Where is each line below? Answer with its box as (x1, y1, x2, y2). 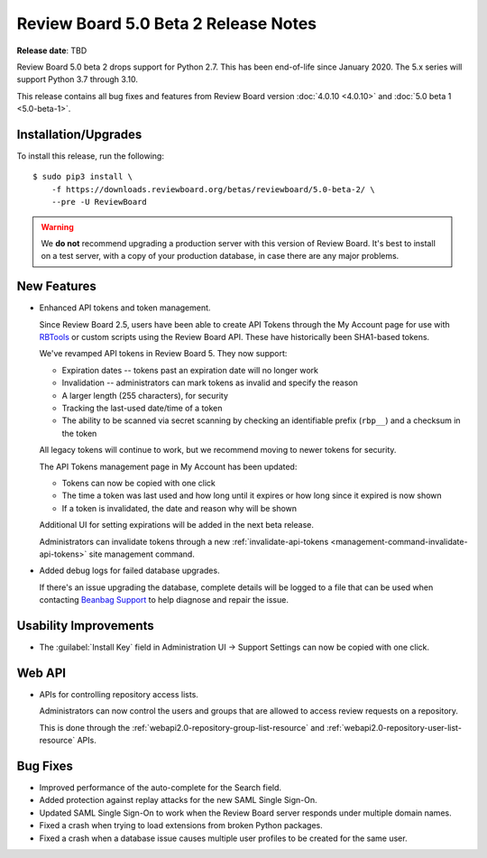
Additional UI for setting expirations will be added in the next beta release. (39, 520, 315, 530)
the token (61, 428, 97, 438)
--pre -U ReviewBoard (51, 197, 148, 208)
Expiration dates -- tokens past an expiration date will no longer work (61, 364, 319, 375)
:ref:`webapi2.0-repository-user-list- (326, 722, 462, 733)
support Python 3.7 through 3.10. (16, 74, 139, 85)
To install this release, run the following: (16, 151, 164, 161)
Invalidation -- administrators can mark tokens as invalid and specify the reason (61, 377, 358, 388)
